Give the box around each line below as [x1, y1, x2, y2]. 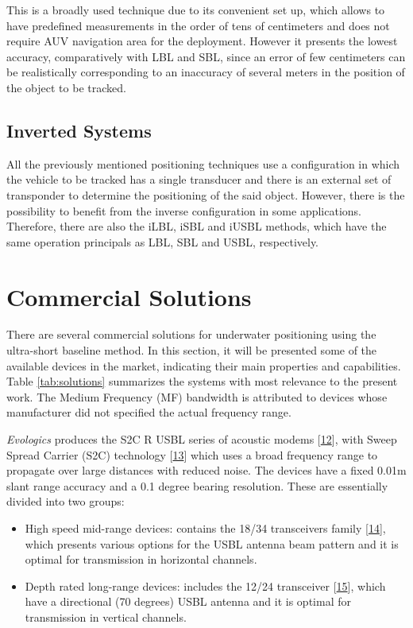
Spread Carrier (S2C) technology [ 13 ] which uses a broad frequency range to [6, 446, 378, 463]
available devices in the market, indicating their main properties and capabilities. [6, 357, 401, 374]
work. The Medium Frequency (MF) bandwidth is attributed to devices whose [6, 388, 388, 405]
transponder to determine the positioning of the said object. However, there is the [6, 186, 405, 203]
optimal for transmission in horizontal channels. [25, 551, 257, 568]
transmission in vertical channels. [25, 608, 187, 625]
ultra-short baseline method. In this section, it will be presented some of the [6, 342, 377, 359]
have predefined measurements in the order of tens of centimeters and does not [6, 17, 390, 33]
